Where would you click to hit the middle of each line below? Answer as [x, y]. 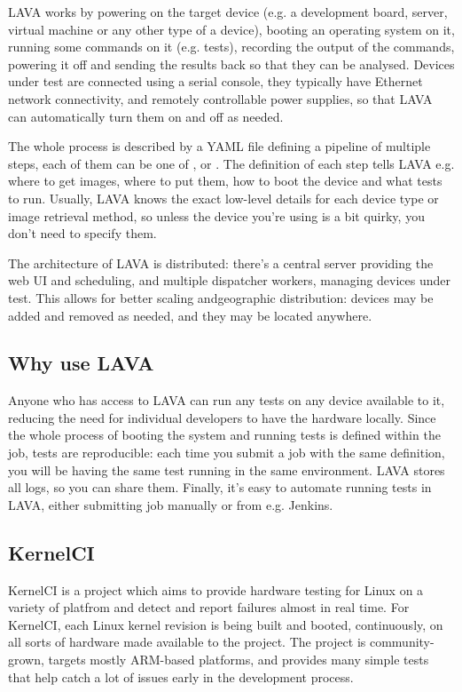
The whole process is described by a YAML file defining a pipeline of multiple [219, 146]
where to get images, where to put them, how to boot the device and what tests [225, 181]
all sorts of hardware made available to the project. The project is [187, 642]
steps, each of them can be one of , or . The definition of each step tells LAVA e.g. [231, 163]
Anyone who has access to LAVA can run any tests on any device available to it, [227, 400]
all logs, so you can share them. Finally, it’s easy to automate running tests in [220, 487]
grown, [26, 660]
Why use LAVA [81, 363]
